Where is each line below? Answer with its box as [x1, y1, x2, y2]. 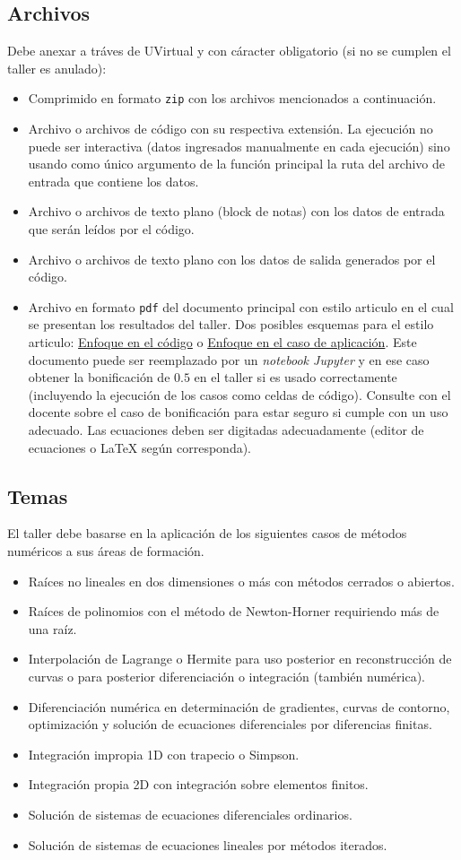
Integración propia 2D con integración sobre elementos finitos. [28, 775, 369, 794]
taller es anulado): [7, 58, 107, 77]
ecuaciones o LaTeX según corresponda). [28, 438, 252, 456]
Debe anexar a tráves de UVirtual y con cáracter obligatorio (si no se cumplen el [7, 41, 451, 60]
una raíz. [28, 619, 77, 638]
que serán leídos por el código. [28, 220, 195, 239]
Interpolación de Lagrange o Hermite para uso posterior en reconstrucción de [28, 649, 452, 668]
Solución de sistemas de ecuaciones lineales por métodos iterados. [28, 835, 387, 854]
